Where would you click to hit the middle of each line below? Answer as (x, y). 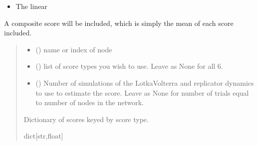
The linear (31, 6)
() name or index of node (74, 49)
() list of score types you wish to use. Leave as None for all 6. (129, 66)
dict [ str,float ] (43, 136)
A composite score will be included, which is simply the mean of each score (119, 23)
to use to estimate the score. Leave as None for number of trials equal (142, 92)
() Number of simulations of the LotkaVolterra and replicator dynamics (145, 82)
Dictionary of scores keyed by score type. (86, 119)
